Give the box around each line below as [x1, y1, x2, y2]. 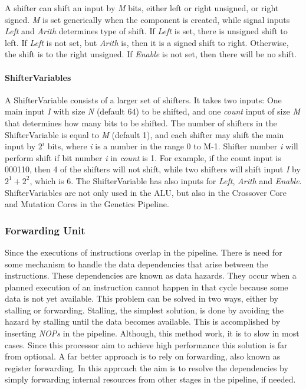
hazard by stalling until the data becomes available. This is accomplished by [5, 315, 281, 328]
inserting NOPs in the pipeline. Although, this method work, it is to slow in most [5, 327, 300, 339]
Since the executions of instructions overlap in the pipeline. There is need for [5, 246, 282, 258]
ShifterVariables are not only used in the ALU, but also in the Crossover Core [5, 186, 287, 198]
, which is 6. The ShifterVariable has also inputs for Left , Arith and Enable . [29, 174, 302, 187]
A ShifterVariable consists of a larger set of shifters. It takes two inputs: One [5, 93, 282, 106]
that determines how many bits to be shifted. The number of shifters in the [5, 116, 277, 129]
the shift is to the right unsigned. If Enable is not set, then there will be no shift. [5, 48, 297, 60]
